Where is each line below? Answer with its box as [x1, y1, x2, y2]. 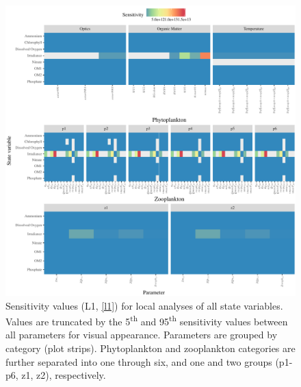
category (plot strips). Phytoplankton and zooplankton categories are [5, 341, 296, 355]
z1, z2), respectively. [21, 368, 106, 382]
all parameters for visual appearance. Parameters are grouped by [5, 327, 278, 342]
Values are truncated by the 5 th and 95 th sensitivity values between [5, 312, 288, 328]
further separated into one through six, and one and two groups [5, 354, 272, 369]
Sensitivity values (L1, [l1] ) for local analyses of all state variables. [5, 298, 283, 312]
